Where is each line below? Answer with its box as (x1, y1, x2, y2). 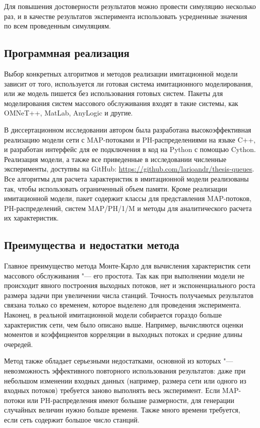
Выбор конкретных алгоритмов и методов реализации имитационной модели (4, 68, 238, 78)
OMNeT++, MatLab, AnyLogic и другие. (4, 107, 133, 118)
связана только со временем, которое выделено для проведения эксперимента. (4, 299, 241, 310)
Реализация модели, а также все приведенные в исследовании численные (4, 153, 226, 164)
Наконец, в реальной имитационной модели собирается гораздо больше (4, 309, 222, 320)
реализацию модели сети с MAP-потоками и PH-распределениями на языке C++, (4, 134, 255, 144)
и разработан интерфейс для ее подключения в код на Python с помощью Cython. (4, 144, 256, 154)
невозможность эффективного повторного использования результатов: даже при (4, 365, 246, 376)
